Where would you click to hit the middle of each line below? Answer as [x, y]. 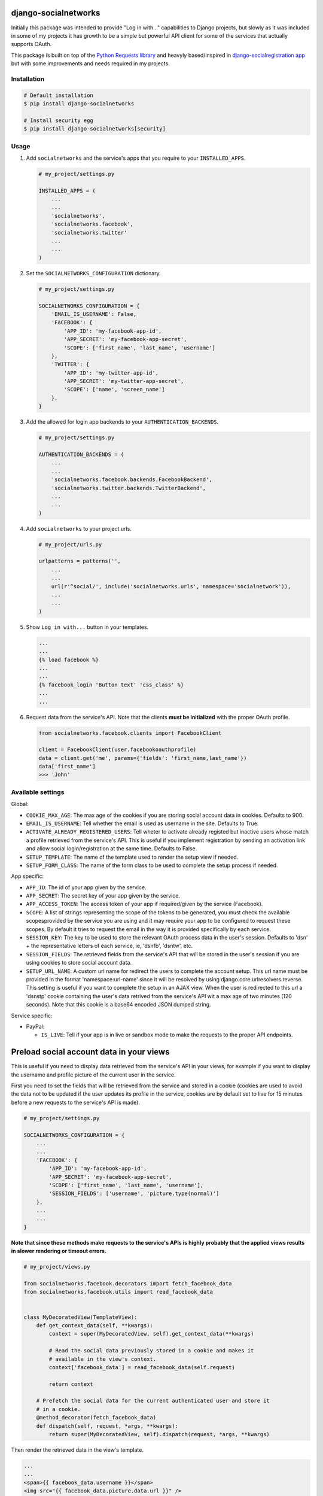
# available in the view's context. [103, 1359]
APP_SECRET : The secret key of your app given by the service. [103, 896]
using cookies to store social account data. [79, 963]
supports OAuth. [31, 44]
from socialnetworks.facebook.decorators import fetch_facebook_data [128, 1284]
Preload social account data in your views [90, 1052]
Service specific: [32, 1015]
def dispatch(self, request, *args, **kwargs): [107, 1426]
